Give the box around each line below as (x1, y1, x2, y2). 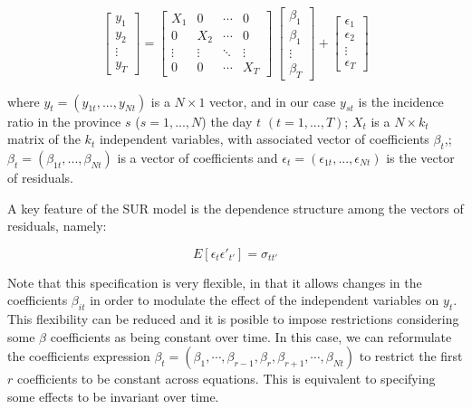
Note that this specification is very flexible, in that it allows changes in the (7, 272, 422, 291)
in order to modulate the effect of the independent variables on (90, 290, 439, 309)
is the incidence (358, 91, 444, 110)
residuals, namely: (7, 216, 107, 235)
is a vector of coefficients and (117, 147, 278, 166)
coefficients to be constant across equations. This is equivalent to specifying (16, 369, 436, 388)
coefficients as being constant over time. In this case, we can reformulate (50, 327, 452, 346)
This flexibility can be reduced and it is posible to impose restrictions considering (7, 309, 459, 328)
